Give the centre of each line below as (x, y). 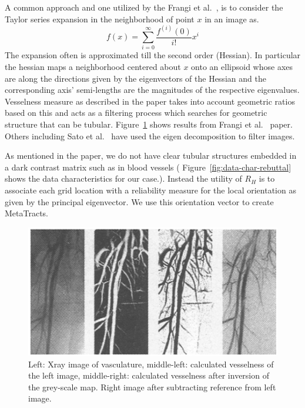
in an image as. (232, 19)
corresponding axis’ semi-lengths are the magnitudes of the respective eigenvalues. (152, 90)
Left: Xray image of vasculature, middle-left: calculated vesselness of (151, 364)
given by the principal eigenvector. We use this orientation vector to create (139, 201)
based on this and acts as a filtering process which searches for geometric (136, 113)
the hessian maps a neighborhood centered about (93, 67)
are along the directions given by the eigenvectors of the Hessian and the (135, 78)
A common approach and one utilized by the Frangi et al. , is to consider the (144, 7)
